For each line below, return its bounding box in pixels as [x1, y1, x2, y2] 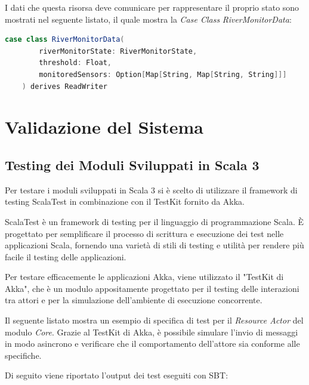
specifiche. [5, 349, 42, 361]
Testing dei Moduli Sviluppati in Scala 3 [5, 155, 259, 174]
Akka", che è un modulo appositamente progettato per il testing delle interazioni [5, 282, 299, 294]
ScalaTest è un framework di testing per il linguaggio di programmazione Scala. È [5, 215, 304, 227]
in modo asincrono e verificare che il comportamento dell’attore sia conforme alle [5, 337, 300, 350]
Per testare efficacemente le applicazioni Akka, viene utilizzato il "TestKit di [5, 270, 284, 283]
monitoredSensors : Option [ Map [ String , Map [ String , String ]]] [39, 70, 287, 79]
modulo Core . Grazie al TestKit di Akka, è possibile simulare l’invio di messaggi [5, 325, 298, 338]
